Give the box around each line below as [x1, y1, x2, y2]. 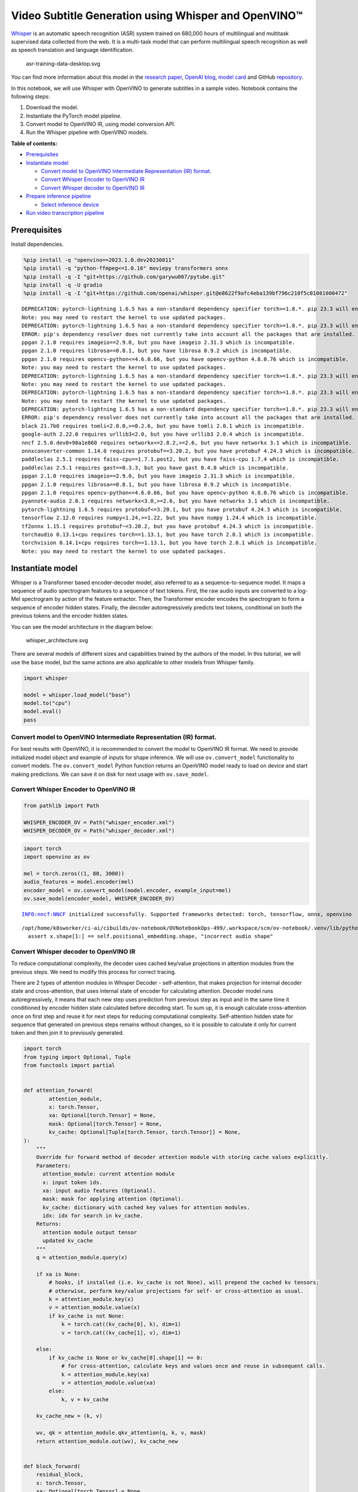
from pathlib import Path [23, 803, 100, 809]
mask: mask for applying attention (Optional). [42, 1195, 184, 1203]
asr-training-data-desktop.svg [26, 60, 101, 67]
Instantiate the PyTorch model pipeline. [26, 112, 122, 119]
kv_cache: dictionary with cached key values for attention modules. [42, 1204, 251, 1211]
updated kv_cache [42, 1237, 94, 1244]
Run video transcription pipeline [26, 209, 104, 216]
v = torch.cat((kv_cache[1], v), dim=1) [61, 1329, 181, 1336]
